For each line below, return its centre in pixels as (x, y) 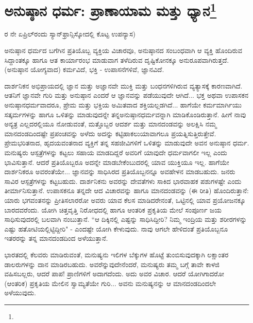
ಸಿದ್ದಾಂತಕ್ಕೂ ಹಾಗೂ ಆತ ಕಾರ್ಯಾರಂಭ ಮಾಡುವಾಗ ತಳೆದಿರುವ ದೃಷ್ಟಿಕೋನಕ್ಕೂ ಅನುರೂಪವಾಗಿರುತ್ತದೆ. (117, 60)
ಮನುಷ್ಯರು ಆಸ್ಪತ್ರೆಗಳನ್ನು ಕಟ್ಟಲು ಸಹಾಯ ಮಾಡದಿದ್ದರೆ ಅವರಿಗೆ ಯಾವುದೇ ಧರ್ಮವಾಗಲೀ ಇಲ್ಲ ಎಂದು (116, 152)
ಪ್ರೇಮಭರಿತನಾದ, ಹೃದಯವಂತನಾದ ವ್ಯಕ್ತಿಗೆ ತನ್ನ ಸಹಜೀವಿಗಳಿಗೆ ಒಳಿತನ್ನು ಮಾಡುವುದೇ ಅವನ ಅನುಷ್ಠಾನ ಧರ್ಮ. (127, 143)
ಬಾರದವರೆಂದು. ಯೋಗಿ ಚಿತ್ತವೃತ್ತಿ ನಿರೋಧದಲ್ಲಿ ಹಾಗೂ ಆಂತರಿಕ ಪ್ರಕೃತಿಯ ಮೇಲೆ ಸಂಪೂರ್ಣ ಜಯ (113, 209)
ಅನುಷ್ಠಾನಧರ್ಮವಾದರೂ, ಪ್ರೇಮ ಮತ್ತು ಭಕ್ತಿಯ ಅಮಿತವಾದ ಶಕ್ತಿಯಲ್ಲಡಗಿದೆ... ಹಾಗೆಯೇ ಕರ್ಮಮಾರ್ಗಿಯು (123, 105)
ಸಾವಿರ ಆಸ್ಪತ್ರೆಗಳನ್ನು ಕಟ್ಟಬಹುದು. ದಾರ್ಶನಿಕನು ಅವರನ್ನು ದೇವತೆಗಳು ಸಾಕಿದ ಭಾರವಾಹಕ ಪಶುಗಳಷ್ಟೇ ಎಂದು (123, 181)
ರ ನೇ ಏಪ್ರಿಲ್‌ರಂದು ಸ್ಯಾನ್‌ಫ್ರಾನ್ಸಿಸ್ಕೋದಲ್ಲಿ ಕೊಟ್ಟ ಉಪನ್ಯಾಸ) (70, 34)
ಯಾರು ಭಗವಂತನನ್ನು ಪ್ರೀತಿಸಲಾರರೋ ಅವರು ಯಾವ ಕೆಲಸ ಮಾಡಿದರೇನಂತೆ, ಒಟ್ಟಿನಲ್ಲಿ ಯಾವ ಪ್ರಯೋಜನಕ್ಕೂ (125, 200)
